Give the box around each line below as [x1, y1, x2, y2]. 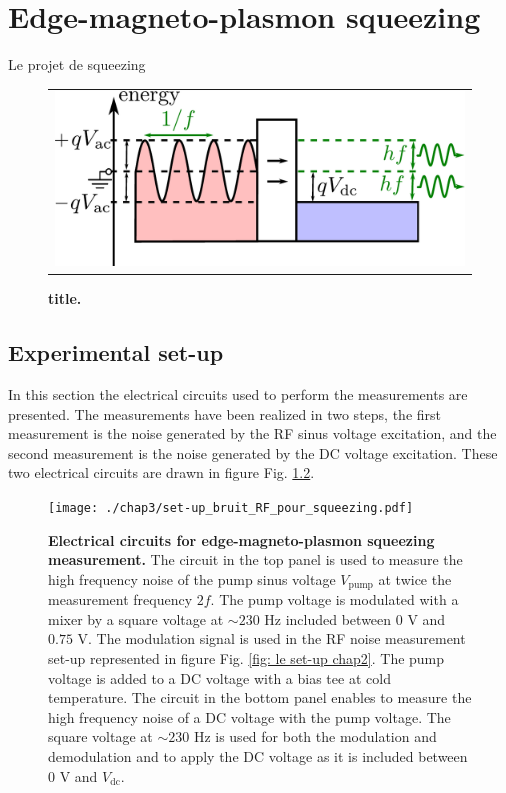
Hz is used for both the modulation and [193, 726, 437, 747]
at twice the [378, 568, 452, 589]
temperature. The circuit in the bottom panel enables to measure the [48, 687, 472, 708]
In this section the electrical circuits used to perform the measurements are [8, 383, 468, 404]
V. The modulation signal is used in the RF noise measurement [77, 628, 466, 649]
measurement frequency [48, 589, 193, 610]
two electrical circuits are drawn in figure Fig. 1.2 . [8, 462, 315, 483]
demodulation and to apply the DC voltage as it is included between [48, 745, 468, 766]
